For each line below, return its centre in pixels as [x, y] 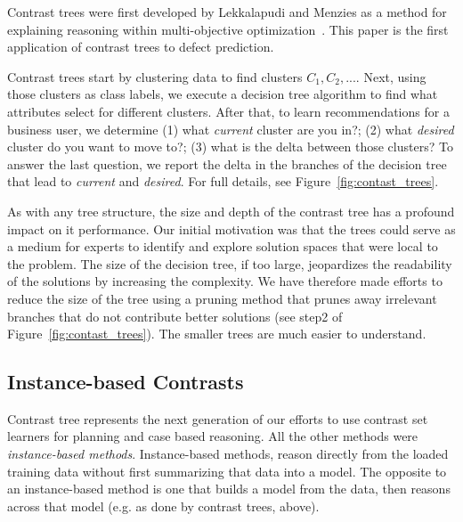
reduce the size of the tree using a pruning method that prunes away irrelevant [222, 298]
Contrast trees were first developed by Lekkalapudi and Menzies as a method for [227, 12]
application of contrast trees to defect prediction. [141, 47]
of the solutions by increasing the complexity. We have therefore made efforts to [225, 281]
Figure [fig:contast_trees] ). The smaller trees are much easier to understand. [217, 334]
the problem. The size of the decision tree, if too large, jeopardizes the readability [230, 263]
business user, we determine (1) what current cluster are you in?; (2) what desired [231, 129]
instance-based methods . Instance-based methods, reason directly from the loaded [228, 454]
